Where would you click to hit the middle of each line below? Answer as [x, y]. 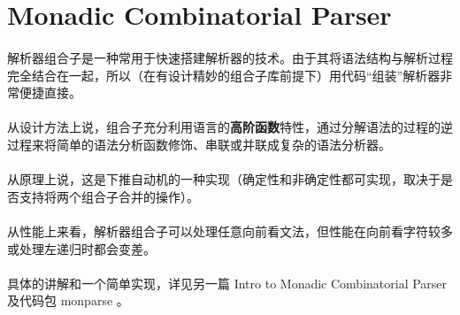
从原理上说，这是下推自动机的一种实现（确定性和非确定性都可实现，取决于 [224, 179]
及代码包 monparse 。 [68, 300]
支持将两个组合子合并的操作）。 [109, 196]
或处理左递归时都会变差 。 [81, 248]
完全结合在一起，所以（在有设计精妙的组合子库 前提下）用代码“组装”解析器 [224, 75]
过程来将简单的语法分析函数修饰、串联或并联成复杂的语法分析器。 [199, 144]
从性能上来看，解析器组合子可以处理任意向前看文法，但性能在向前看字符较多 [230, 230]
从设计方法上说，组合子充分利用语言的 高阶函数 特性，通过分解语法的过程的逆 [230, 127]
